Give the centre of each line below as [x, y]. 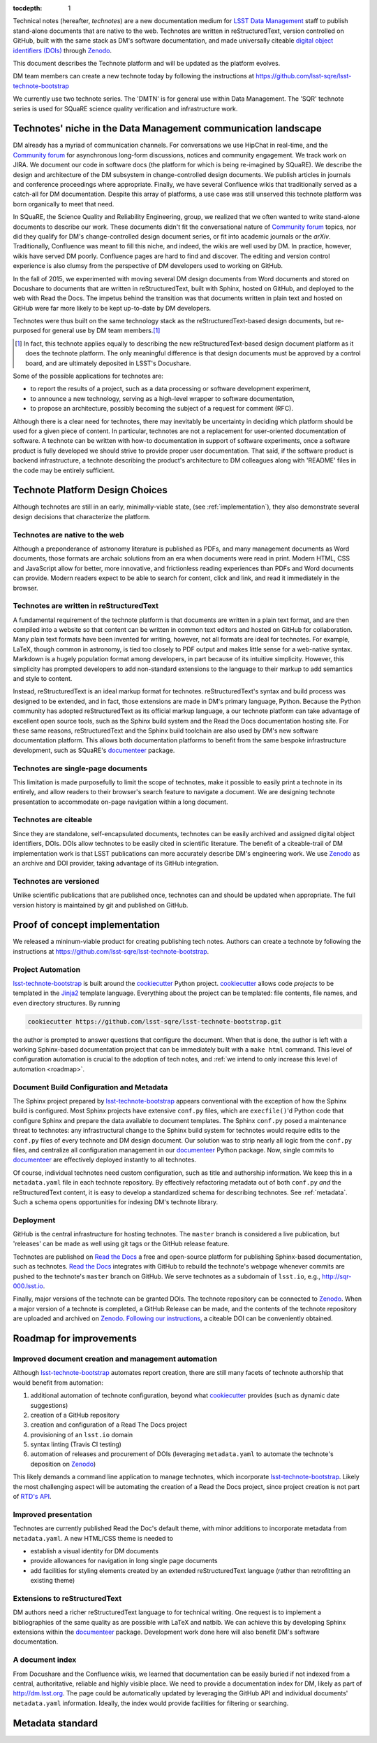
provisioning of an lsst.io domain [81, 1434]
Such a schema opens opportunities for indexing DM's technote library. [116, 1202]
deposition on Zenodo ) [63, 1464]
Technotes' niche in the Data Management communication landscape [168, 128]
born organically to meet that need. [64, 204]
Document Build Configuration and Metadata [90, 1087]
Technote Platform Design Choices [90, 490]
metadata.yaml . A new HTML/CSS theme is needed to [93, 1538]
